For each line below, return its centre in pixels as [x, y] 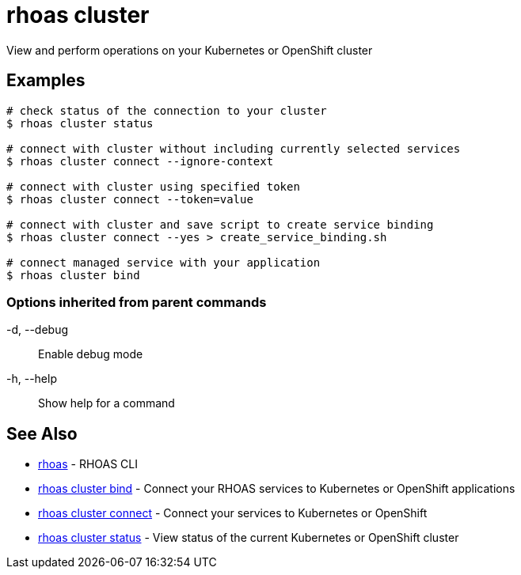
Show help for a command [106, 403]
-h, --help [32, 379]
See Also [42, 433]
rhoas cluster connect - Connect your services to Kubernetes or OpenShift [233, 513]
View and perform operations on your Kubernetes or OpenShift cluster [190, 50]
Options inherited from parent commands [137, 302]
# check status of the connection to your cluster [167, 110]
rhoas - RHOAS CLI [88, 464]
